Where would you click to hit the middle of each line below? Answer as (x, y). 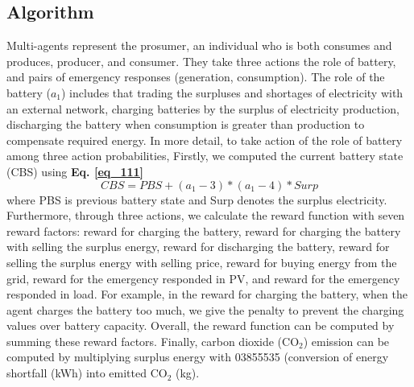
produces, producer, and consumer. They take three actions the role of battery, (201, 61)
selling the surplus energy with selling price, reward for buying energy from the (202, 262)
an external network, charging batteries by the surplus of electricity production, (203, 108)
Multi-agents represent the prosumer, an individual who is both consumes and (199, 45)
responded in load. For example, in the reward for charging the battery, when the (207, 294)
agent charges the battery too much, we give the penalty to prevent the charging (205, 309)
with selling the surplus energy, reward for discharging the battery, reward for (198, 247)
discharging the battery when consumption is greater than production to (186, 124)
